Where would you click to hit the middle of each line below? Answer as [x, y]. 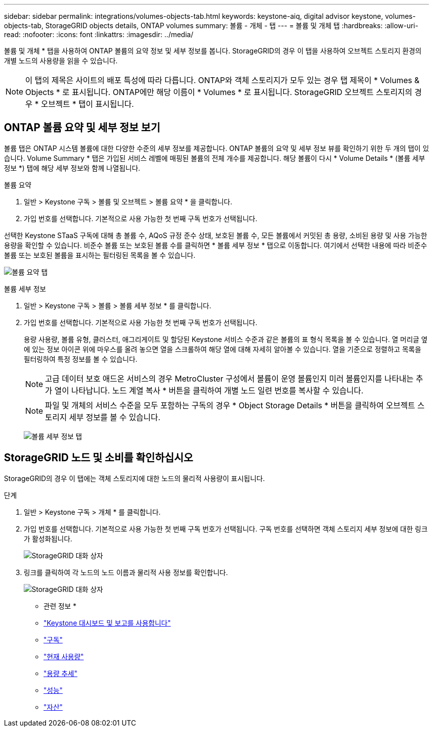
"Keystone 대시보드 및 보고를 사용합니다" [107, 623]
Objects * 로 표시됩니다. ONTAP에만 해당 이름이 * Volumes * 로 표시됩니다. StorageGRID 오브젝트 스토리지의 [219, 92]
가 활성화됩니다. [48, 538]
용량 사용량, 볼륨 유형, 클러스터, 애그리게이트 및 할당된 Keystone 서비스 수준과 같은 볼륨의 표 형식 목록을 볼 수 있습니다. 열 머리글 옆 [226, 339]
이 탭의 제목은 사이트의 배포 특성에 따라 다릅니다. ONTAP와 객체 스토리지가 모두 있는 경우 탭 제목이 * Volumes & [222, 80]
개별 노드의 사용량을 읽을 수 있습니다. [61, 61]
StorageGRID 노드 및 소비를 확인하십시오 [99, 458]
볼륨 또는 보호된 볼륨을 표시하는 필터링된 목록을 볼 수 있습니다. [100, 255]
